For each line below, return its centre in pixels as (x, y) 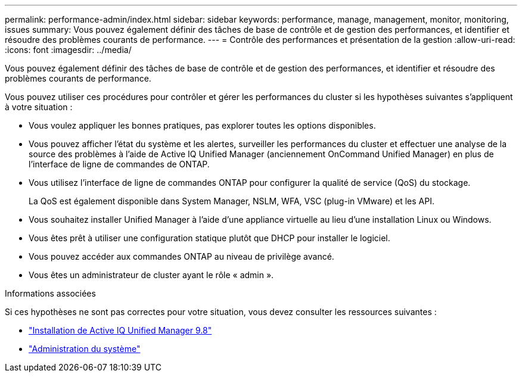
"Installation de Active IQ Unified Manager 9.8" (120, 330)
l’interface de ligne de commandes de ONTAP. (119, 164)
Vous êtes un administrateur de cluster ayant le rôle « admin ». (151, 275)
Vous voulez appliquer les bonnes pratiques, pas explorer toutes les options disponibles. (202, 125)
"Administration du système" (85, 349)
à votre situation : (39, 107)
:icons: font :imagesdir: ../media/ (68, 50)
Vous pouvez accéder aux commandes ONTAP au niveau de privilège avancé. (181, 256)
